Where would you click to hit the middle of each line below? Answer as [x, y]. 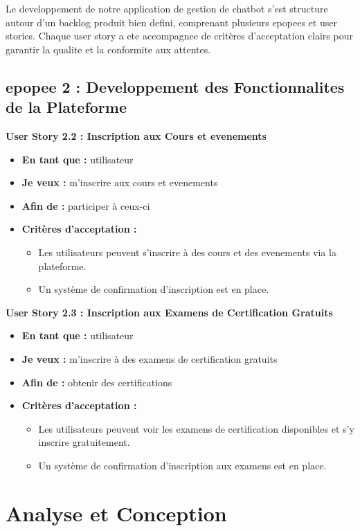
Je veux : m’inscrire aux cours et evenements [120, 182]
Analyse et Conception [116, 513]
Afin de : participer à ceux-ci [86, 205]
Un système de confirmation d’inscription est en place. [154, 289]
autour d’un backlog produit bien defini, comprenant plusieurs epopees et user [171, 22]
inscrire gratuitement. [84, 442]
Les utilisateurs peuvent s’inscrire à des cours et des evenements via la [187, 252]
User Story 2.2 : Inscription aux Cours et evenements [136, 135]
